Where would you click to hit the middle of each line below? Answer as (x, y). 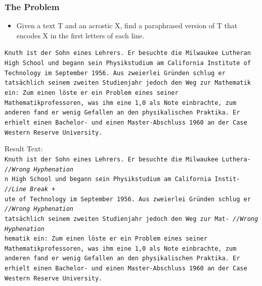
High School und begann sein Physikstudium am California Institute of (128, 63)
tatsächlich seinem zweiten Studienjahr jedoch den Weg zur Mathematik (128, 83)
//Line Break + (30, 189)
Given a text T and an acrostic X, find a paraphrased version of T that (127, 25)
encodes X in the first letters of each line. (80, 35)
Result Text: (24, 149)
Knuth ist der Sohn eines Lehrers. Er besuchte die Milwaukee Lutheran (128, 53)
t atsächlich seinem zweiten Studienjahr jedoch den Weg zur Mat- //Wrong (132, 219)
